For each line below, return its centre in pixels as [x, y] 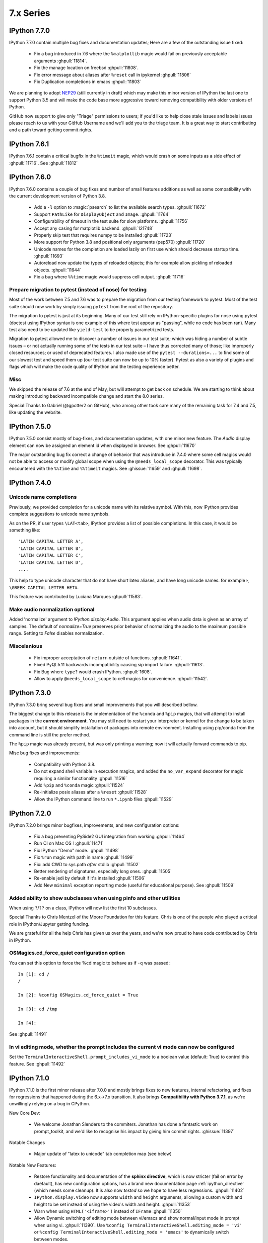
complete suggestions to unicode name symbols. [60, 514]
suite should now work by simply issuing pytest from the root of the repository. [91, 306]
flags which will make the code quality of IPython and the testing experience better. [95, 366]
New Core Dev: [25, 1113]
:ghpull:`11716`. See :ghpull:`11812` [43, 163]
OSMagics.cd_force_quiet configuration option [67, 953]
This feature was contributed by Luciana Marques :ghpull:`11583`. [76, 597]
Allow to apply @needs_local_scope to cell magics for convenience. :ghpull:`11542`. [121, 679]
